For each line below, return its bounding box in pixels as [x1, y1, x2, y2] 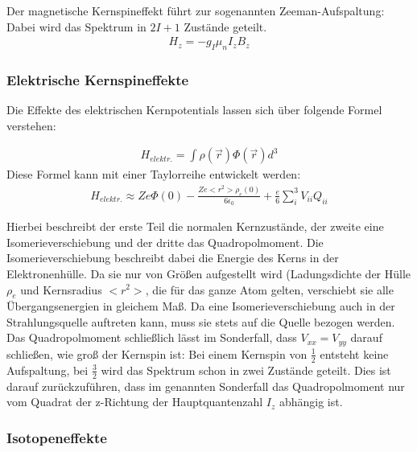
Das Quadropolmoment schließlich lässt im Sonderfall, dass [6, 329, 297, 346]
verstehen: [6, 117, 56, 134]
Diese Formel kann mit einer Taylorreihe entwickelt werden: [6, 166, 301, 183]
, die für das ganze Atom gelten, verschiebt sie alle [145, 281, 394, 298]
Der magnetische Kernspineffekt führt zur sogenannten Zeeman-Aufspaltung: [6, 2, 385, 18]
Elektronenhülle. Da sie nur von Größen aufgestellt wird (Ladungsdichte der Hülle [6, 265, 411, 281]
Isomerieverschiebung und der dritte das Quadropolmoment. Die [6, 233, 324, 250]
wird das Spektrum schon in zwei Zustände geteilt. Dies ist [101, 361, 391, 378]
